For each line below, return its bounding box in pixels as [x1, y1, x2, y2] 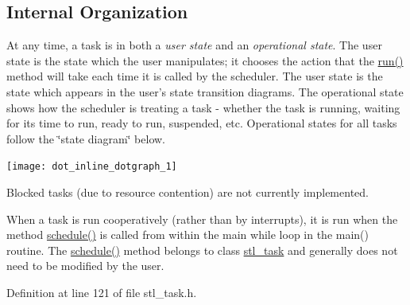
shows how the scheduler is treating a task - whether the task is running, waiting [6, 99, 400, 115]
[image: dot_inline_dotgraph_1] [6, 161, 177, 173]
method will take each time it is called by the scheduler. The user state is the [6, 68, 383, 84]
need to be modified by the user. [6, 257, 164, 274]
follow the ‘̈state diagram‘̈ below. [6, 130, 166, 147]
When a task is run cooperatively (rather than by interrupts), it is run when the [6, 210, 398, 227]
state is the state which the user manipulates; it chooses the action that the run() [6, 52, 404, 68]
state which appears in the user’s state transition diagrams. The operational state [6, 83, 404, 100]
